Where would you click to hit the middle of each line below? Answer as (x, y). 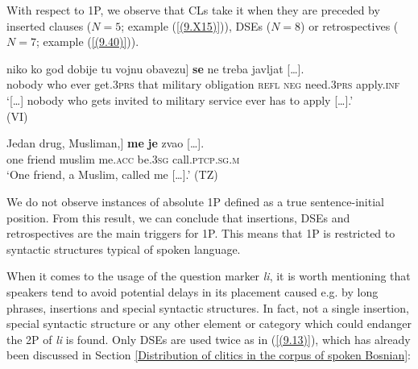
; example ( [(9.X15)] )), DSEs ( (196, 25)
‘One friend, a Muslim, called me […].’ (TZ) (112, 174)
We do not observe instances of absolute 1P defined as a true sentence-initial (195, 201)
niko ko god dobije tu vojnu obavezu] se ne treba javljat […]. (155, 68)
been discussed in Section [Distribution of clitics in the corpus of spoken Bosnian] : (209, 355)
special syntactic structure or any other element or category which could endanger (209, 323)
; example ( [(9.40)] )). (87, 41)
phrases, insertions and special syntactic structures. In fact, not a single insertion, (208, 307)
